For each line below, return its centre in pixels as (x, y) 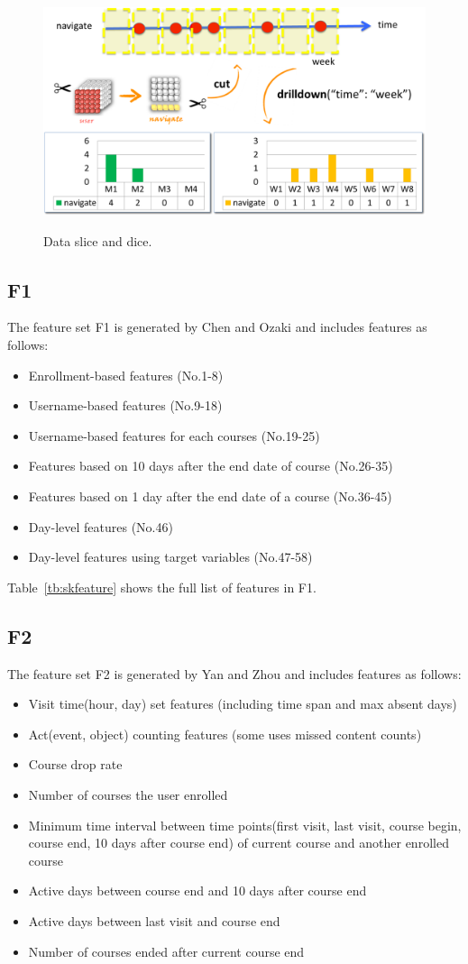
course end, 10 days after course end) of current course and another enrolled (239, 843)
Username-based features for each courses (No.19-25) (174, 435)
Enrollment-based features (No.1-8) (126, 375)
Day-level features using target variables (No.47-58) (170, 557)
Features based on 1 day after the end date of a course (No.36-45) (210, 496)
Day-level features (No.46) (101, 526)
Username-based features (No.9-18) (125, 405)
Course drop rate (75, 764)
